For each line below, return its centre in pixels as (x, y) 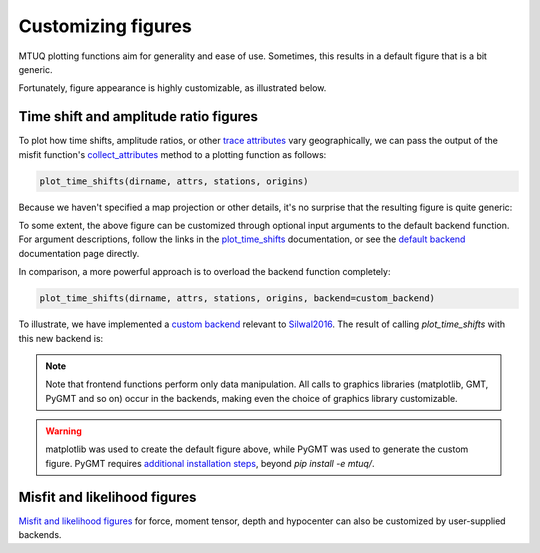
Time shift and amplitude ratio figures (138, 116)
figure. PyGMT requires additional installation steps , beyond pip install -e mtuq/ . (210, 463)
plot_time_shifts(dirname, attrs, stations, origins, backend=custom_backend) (237, 298)
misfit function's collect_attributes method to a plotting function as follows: (172, 154)
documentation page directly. (79, 253)
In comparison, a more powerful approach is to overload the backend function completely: (204, 272)
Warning (63, 431)
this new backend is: (61, 338)
